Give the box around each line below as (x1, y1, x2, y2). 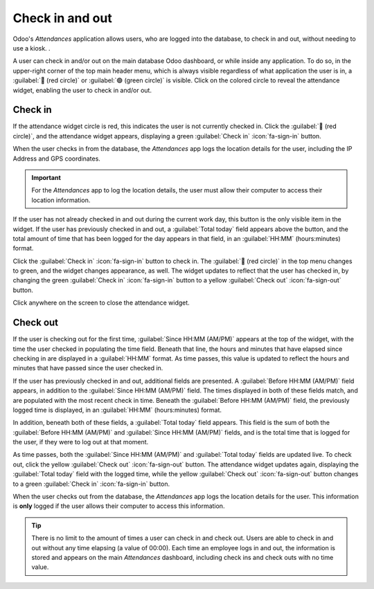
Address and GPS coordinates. (12, 154, 100, 163)
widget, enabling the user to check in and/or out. (12, 86, 152, 94)
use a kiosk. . (12, 44, 51, 52)
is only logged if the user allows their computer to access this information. (12, 502, 225, 510)
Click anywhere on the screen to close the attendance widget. (12, 298, 190, 307)
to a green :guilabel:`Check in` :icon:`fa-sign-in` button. (12, 480, 170, 488)
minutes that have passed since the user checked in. (12, 364, 163, 372)
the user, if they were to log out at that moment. (12, 438, 149, 446)
